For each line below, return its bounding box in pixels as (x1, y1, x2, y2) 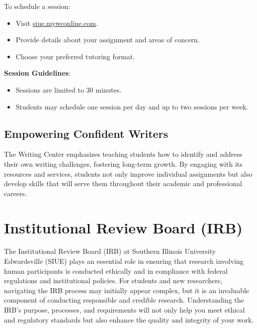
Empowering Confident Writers (4, 125, 169, 141)
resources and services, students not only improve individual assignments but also (4, 168, 253, 179)
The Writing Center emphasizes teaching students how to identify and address (4, 149, 243, 159)
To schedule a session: (4, 1, 71, 11)
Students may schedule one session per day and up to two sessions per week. (15, 101, 249, 111)
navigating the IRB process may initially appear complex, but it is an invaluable (4, 285, 250, 295)
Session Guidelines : (4, 68, 71, 78)
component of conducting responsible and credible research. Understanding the (4, 295, 244, 305)
